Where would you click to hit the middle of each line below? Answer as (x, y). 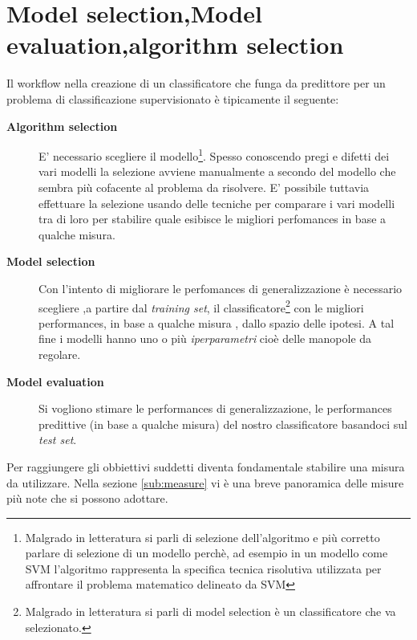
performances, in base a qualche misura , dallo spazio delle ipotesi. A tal (217, 322)
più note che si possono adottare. (87, 498)
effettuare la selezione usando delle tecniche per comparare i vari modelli (217, 203)
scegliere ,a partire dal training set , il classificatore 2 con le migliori (201, 306)
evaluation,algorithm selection (175, 45)
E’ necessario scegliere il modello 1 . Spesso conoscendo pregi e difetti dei (214, 155)
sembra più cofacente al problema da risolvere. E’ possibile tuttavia (204, 187)
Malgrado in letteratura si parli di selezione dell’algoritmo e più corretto (202, 537)
